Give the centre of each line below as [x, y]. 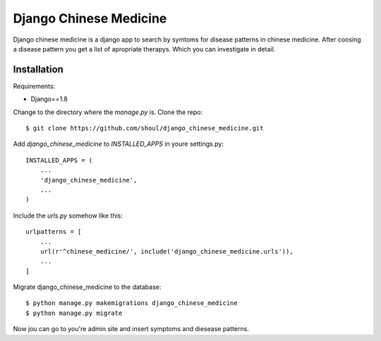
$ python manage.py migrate [74, 313]
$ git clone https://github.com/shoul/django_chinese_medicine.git [145, 128]
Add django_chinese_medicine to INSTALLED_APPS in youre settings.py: [118, 144]
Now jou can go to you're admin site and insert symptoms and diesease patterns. [131, 329]
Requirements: [34, 86]
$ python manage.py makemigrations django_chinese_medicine [132, 303]
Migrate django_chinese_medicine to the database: [87, 287]
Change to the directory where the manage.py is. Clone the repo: [108, 112]
